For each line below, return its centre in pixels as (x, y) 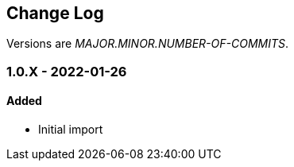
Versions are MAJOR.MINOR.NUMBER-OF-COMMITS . (148, 44)
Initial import (71, 130)
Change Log (55, 13)
